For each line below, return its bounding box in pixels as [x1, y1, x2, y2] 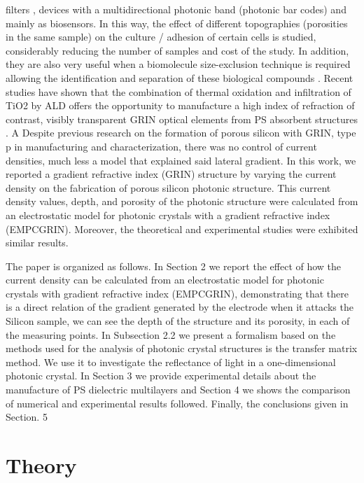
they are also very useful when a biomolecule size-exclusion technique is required [6, 57, 351, 71]
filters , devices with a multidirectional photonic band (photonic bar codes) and [6, 2, 346, 16]
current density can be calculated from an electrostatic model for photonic [6, 272, 324, 287]
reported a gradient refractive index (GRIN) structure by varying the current [6, 167, 337, 181]
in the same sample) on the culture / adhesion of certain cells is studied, [6, 29, 316, 44]
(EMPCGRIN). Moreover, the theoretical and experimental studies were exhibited [6, 221, 358, 236]
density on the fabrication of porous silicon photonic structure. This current [6, 180, 331, 195]
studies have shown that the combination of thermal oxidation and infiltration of [6, 84, 351, 99]
